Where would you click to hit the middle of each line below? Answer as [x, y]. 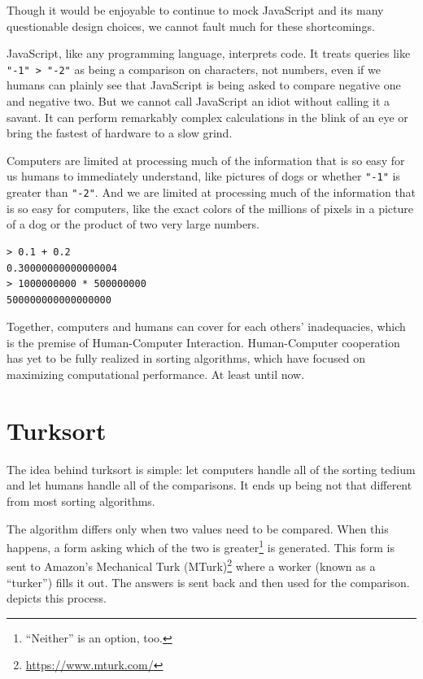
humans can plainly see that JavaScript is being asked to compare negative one [204, 85]
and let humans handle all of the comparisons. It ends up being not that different [209, 485]
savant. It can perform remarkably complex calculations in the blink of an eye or [207, 117]
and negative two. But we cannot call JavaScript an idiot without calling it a [198, 101]
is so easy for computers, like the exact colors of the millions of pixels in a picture [210, 208]
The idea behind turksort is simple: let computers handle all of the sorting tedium [211, 469]
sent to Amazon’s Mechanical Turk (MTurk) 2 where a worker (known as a [191, 565]
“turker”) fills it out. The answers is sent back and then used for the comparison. [208, 582]
